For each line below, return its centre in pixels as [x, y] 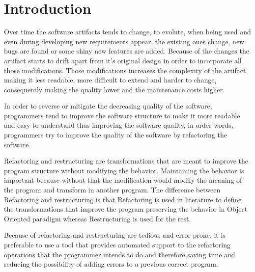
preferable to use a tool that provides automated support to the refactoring [117, 245]
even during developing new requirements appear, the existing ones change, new [124, 41]
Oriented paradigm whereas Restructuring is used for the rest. [98, 218]
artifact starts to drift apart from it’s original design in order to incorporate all [123, 60]
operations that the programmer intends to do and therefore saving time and [120, 254]
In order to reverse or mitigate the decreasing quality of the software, [108, 106]
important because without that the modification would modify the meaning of [123, 180]
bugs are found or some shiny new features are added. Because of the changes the [127, 51]
